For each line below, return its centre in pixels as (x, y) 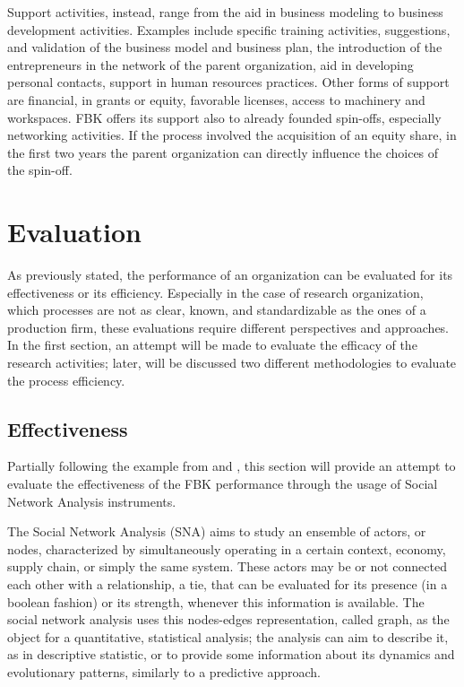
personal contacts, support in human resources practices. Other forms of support (228, 82)
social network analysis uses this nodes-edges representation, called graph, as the (228, 619)
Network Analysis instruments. (92, 501)
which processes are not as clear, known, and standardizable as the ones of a (217, 310)
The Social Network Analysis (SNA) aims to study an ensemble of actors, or (217, 531)
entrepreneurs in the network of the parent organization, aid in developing (211, 64)
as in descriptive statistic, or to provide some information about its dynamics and (231, 654)
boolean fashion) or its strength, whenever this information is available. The (216, 601)
